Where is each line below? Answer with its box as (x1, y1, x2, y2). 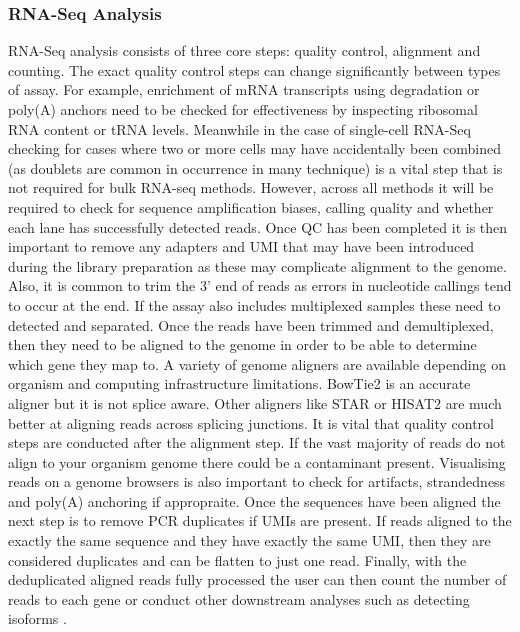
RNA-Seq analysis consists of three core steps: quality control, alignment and (8, 40, 481, 61)
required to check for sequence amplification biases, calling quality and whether (8, 196, 494, 217)
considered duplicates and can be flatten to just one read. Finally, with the (8, 549, 467, 570)
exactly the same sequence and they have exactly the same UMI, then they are (8, 530, 491, 551)
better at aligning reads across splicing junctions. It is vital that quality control (8, 412, 494, 433)
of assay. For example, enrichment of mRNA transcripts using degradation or (8, 79, 480, 100)
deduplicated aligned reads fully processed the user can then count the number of (8, 569, 507, 590)
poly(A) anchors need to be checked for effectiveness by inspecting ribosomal (8, 99, 478, 119)
